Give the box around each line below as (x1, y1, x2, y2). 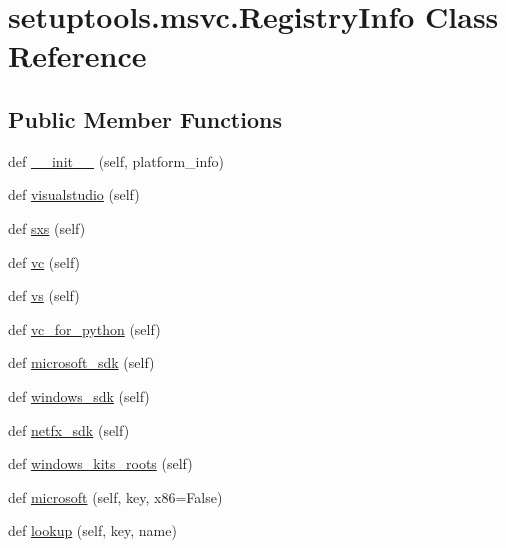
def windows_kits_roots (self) (8, 453, 193, 474)
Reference (8, 35, 147, 76)
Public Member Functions (8, 103, 282, 134)
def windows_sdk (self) (8, 385, 150, 406)
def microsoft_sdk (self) (8, 352, 155, 373)
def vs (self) (8, 285, 80, 306)
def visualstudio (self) (8, 184, 140, 205)
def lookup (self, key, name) (8, 520, 177, 541)
